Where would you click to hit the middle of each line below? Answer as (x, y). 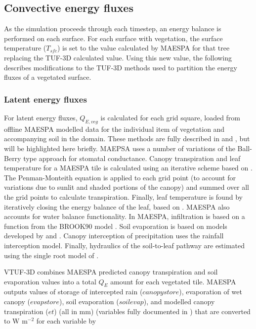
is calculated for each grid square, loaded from (171, 117)
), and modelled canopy (179, 302)
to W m (16, 321)
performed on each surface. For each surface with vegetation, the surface (113, 38)
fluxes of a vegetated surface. (48, 77)
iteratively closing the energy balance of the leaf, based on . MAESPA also (117, 206)
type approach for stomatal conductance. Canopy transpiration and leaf (132, 158)
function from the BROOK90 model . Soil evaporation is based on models (116, 226)
